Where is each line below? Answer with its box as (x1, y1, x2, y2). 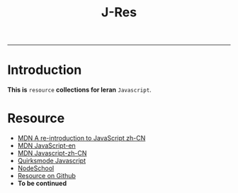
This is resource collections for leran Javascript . (7, 86, 152, 94)
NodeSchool (17, 164, 55, 172)
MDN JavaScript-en (17, 141, 76, 150)
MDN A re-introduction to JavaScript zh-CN (17, 134, 146, 143)
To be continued (17, 179, 67, 188)
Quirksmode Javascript (17, 157, 86, 165)
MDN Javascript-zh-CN (17, 149, 87, 158)
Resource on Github (17, 172, 76, 180)
